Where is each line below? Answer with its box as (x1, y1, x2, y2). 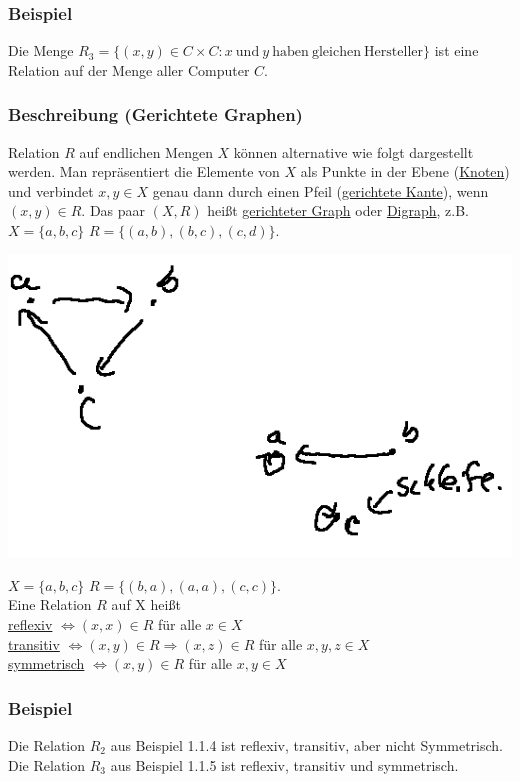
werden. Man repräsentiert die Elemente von (8, 161, 280, 182)
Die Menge (8, 40, 74, 61)
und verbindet (8, 180, 94, 201)
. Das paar (81, 200, 146, 221)
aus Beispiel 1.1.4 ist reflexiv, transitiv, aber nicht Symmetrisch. (110, 734, 504, 755)
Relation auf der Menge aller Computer (8, 59, 250, 80)
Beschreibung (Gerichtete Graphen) (8, 102, 303, 127)
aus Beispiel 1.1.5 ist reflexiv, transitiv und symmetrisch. (110, 754, 459, 775)
